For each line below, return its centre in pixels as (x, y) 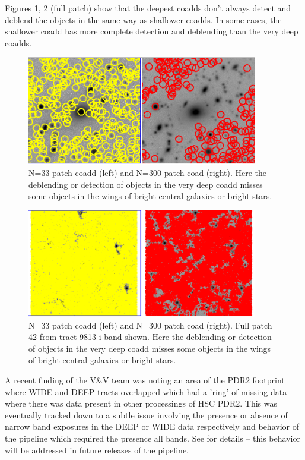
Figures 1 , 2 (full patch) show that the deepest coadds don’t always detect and (148, 8)
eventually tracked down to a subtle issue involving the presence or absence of (146, 415)
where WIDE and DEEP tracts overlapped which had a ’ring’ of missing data (146, 391)
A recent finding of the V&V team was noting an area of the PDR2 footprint (145, 380)
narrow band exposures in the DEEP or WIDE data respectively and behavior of (152, 426)
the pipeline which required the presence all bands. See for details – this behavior (152, 438)
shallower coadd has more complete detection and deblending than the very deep (152, 31)
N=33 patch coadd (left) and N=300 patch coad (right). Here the (148, 173)
